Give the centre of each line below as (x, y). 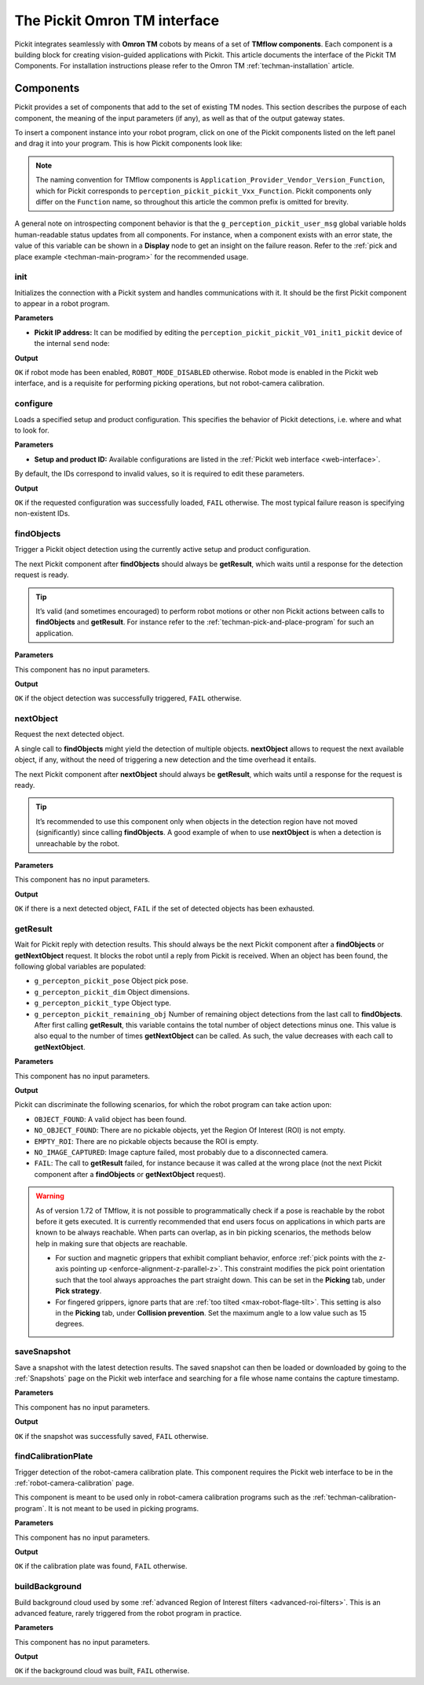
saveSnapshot (42, 1352)
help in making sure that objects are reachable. (111, 1243)
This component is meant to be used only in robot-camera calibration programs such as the (163, 1497)
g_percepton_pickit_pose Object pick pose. (111, 981)
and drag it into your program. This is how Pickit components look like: (128, 143)
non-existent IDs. (42, 513)
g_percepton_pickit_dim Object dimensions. (112, 992)
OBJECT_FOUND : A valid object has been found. (110, 1119)
